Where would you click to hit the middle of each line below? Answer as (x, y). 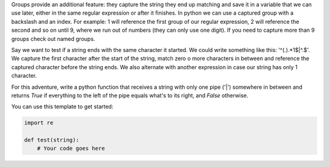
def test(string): (52, 140)
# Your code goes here (71, 149)
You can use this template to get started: (62, 106)
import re (39, 123)
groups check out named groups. (53, 39)
